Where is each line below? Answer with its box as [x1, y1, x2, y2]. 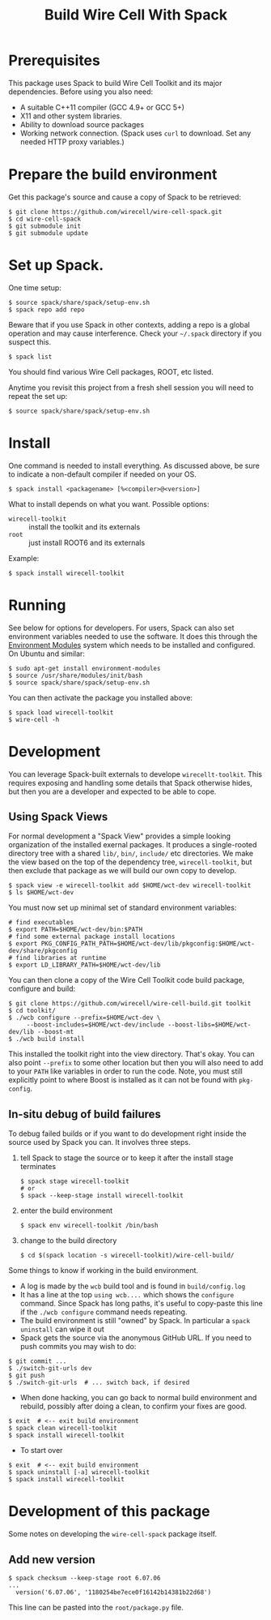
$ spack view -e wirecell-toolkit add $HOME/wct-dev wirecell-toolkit [8, 881, 252, 889]
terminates [19, 1162, 57, 1172]
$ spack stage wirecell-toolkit [19, 1177, 129, 1185]
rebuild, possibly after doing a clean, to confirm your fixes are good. [19, 1401, 247, 1412]
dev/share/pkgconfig [8, 947, 78, 955]
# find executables [8, 919, 74, 927]
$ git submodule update [8, 229, 89, 237]
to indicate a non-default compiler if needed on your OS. [8, 469, 197, 479]
